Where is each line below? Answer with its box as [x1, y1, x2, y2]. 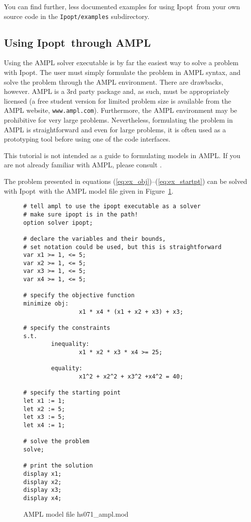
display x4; [23, 494, 62, 502]
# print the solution [23, 462, 93, 469]
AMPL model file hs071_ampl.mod [23, 508, 129, 519]
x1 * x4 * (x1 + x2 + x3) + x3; [79, 308, 184, 315]
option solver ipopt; [23, 219, 93, 226]
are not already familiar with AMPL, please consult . [4, 160, 162, 170]
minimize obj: [23, 300, 69, 307]
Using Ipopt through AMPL [4, 35, 151, 50]
